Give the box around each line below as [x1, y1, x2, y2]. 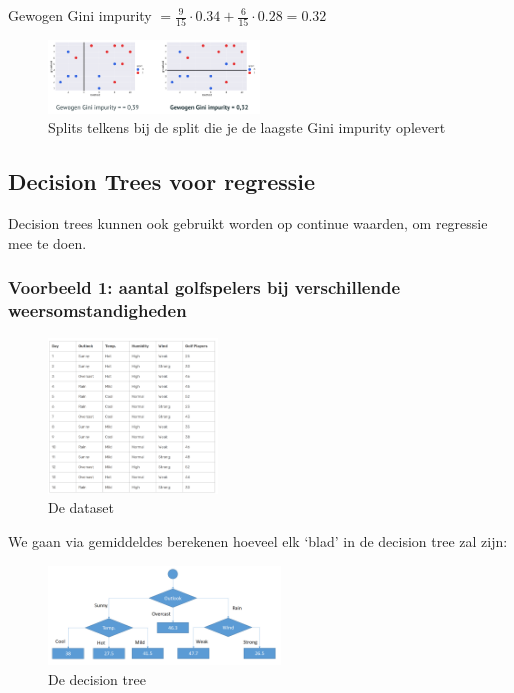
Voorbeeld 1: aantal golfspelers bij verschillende [8, 275, 401, 300]
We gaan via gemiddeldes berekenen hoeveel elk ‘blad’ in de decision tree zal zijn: [8, 531, 508, 552]
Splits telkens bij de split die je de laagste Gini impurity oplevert [48, 117, 446, 138]
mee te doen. [8, 232, 87, 253]
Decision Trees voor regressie [8, 166, 316, 197]
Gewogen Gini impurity [8, 5, 152, 25]
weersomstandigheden [8, 298, 187, 323]
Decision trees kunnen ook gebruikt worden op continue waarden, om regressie [8, 212, 488, 233]
